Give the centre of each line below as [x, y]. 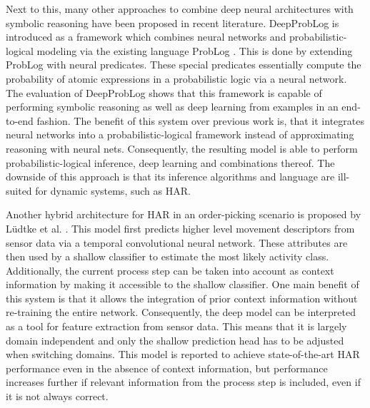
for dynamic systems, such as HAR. [113, 190]
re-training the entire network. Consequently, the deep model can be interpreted [181, 312]
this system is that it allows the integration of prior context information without [182, 298]
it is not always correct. [57, 396]
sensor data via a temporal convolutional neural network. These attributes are [177, 242]
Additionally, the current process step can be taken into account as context [170, 270]
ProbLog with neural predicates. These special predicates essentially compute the [184, 65]
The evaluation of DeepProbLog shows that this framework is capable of [164, 92]
